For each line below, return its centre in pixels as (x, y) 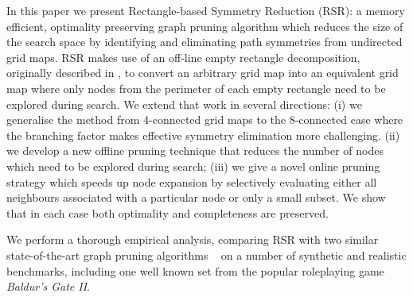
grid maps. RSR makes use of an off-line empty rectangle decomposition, (183, 57)
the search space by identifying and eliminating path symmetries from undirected (205, 42)
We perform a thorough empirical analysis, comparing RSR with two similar (193, 239)
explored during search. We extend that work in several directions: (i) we (184, 104)
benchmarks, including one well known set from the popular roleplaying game (195, 270)
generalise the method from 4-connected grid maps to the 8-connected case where (205, 120)
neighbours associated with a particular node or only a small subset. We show (196, 197)
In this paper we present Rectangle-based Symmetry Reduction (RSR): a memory (206, 10)
